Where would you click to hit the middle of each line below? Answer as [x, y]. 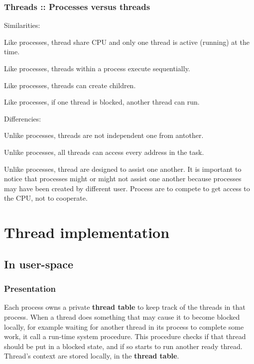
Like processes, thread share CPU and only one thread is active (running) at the [127, 42]
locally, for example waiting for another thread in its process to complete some [124, 326]
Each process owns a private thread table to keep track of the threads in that [125, 307]
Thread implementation [87, 232]
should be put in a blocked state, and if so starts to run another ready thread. [123, 346]
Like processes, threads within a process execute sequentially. [97, 68]
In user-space [39, 264]
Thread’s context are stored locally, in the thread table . [92, 356]
